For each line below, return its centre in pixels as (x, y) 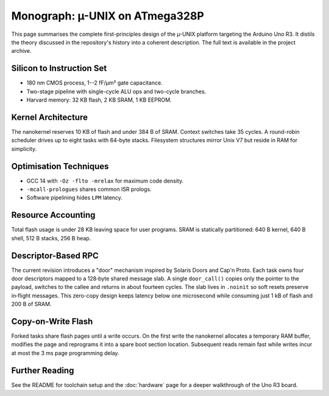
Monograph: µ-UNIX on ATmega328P (108, 16)
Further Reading (43, 370)
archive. (21, 51)
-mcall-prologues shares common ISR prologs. (89, 189)
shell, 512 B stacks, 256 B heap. (51, 238)
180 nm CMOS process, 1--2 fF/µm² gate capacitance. (94, 83)
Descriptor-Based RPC (55, 255)
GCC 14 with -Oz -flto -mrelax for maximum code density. (105, 181)
